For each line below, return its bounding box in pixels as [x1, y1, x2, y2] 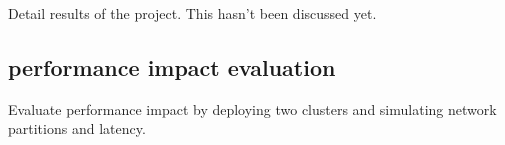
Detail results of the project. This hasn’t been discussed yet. [8, 3, 377, 23]
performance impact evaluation [8, 51, 336, 82]
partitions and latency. [8, 118, 146, 139]
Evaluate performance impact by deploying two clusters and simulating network [8, 98, 497, 119]
